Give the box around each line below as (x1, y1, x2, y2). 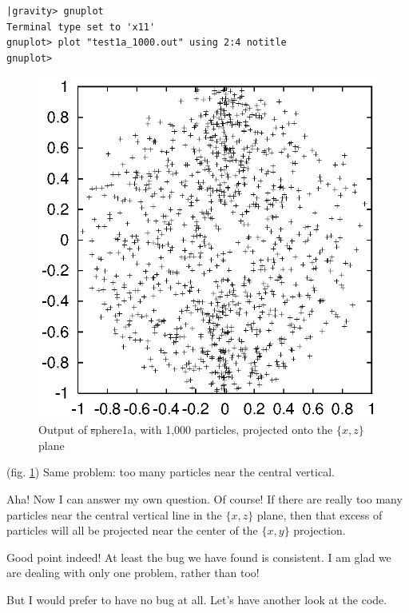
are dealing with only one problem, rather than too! (6, 564, 260, 581)
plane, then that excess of (256, 506, 383, 523)
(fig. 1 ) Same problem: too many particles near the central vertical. (6, 464, 335, 480)
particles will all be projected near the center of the (6, 522, 258, 539)
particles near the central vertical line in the (6, 506, 222, 523)
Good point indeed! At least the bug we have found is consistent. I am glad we (6, 548, 391, 565)
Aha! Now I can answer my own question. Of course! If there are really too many (6, 490, 403, 507)
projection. (293, 522, 346, 539)
